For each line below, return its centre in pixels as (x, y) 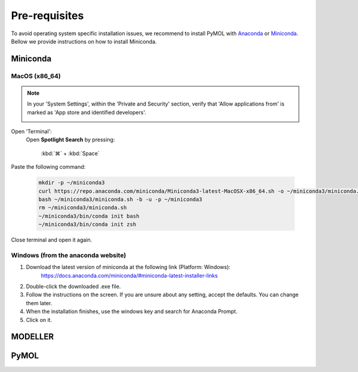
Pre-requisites (47, 15)
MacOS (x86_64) (36, 76)
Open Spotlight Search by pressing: (70, 139)
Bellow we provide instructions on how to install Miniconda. (84, 41)
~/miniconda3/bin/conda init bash (89, 216)
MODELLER (32, 337)
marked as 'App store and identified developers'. (87, 112)
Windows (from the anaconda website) (69, 255)
